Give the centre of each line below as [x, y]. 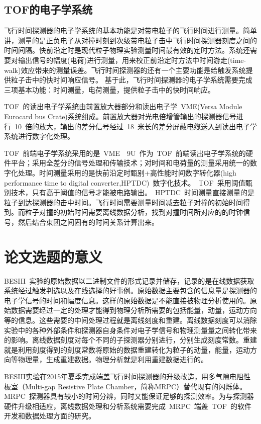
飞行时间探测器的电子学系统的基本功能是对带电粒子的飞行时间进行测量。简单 [130, 30]
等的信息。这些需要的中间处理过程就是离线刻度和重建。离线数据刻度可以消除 [130, 320]
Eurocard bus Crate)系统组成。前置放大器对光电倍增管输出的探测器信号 [120, 116]
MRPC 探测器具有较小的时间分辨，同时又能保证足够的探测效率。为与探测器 [129, 396]
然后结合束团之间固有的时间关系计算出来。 [88, 222]
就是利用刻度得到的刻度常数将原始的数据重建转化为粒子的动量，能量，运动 [127, 349]
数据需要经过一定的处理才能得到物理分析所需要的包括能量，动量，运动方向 [134, 310]
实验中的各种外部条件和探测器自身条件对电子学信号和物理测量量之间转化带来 [130, 330]
